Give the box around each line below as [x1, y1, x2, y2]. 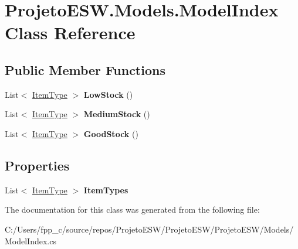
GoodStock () [83, 127, 138, 139]
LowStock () [83, 88, 133, 100]
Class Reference [5, 21, 136, 45]
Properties [5, 156, 70, 174]
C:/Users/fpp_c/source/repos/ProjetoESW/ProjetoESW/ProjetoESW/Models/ [5, 223, 294, 235]
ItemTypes [83, 183, 128, 196]
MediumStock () [83, 108, 150, 120]
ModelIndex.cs [5, 234, 56, 247]
